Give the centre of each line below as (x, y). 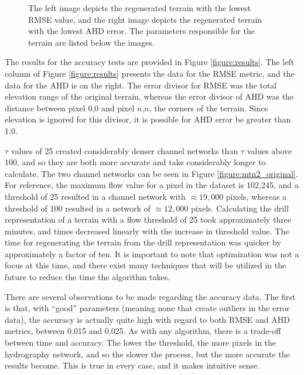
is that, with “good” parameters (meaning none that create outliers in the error (147, 308)
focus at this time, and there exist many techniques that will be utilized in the (146, 265)
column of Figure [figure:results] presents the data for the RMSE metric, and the (150, 73)
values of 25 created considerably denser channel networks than (124, 150)
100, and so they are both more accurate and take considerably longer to (135, 162)
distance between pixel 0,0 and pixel (70, 108)
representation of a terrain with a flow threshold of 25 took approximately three (148, 219)
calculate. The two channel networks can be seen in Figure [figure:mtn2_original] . (151, 173)
